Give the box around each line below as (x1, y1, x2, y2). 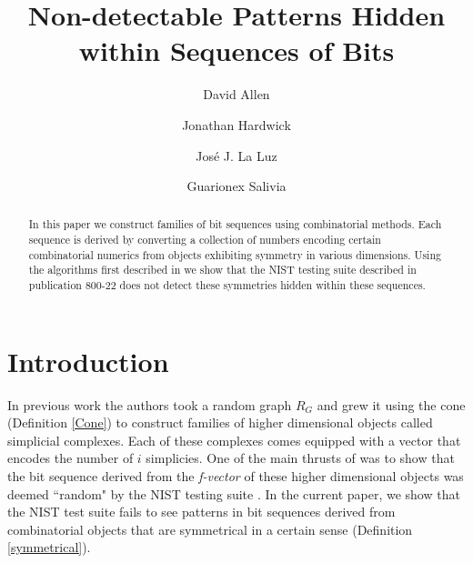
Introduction (7, 342, 169, 379)
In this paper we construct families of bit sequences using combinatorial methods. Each (28, 216, 442, 232)
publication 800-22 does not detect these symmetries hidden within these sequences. (28, 277, 426, 293)
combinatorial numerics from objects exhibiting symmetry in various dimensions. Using (28, 246, 441, 262)
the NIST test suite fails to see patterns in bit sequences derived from (7, 502, 396, 521)
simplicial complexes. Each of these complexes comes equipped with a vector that (7, 430, 461, 449)
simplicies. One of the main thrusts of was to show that (146, 448, 455, 467)
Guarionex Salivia (186, 176, 287, 196)
